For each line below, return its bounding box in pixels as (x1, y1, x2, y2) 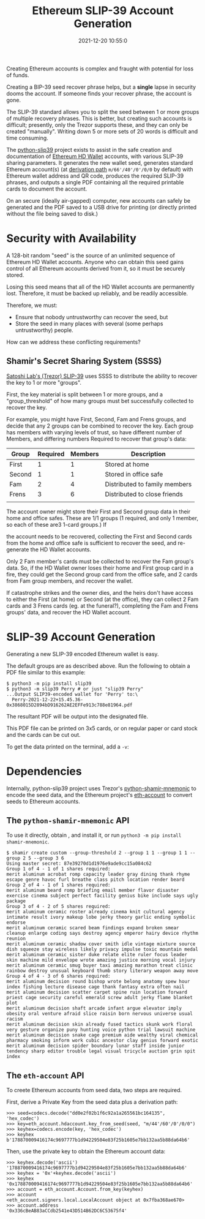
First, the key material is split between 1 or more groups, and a (6, 390, 163, 398)
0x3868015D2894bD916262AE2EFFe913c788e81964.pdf (6, 702, 133, 708)
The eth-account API (6, 1070, 84, 1081)
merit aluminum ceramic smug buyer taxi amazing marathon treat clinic (6, 962, 193, 968)
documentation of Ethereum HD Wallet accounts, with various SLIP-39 (6, 153, 184, 160)
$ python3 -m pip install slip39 (6, 681, 92, 687)
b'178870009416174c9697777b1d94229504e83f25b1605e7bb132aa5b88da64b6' (6, 1137, 190, 1143)
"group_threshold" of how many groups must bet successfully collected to (6, 397, 194, 404)
